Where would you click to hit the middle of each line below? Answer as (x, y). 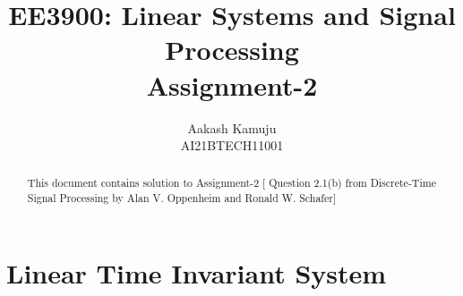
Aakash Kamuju (232, 127)
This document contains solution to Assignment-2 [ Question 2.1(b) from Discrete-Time (231, 183)
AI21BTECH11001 (232, 145)
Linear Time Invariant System (197, 272)
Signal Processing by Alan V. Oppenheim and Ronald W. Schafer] (182, 198)
